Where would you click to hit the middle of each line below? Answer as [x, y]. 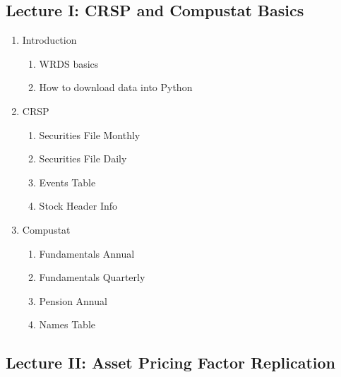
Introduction [49, 40]
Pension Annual [73, 300]
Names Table [67, 324]
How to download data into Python [116, 87]
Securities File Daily [83, 158]
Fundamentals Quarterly [92, 277]
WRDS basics [69, 63]
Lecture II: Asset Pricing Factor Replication [171, 363]
